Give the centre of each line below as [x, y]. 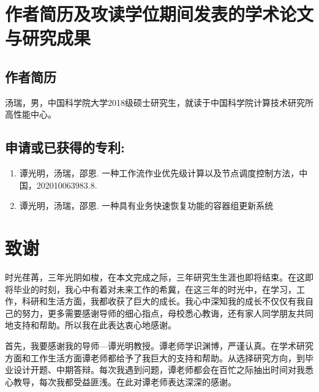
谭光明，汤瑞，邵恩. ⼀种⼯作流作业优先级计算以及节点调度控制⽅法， [159, 173]
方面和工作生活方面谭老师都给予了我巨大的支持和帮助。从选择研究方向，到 [155, 357]
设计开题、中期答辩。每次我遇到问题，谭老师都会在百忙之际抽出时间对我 [159, 370]
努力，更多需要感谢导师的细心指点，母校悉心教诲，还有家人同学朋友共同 [167, 313]
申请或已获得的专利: [65, 147]
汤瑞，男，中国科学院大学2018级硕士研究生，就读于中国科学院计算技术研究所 [159, 102]
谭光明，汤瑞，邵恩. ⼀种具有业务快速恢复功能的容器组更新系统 [146, 205]
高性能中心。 [31, 114]
